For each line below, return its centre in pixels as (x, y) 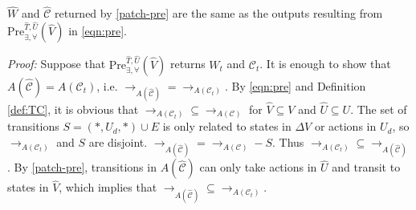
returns (188, 64)
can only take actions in (258, 167)
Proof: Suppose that (57, 64)
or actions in (345, 126)
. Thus (288, 142)
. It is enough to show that (325, 64)
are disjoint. (118, 142)
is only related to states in (227, 126)
